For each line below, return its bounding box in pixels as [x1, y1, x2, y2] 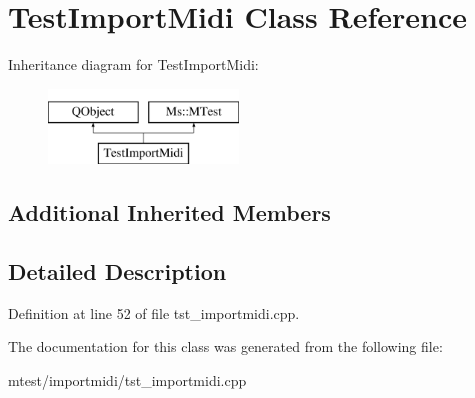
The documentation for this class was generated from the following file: [8, 336, 443, 357]
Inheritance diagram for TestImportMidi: [8, 54, 259, 75]
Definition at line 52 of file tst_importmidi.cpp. [8, 302, 300, 323]
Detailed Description [8, 256, 227, 287]
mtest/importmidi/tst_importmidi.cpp [8, 370, 247, 391]
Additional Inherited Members [8, 197, 331, 228]
